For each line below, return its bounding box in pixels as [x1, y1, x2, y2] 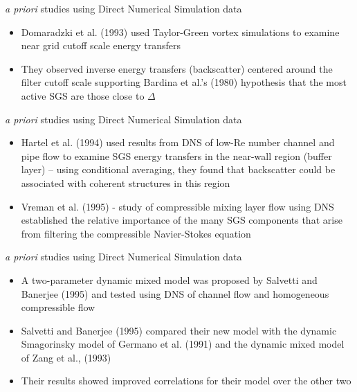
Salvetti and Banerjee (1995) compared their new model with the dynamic [21, 323, 337, 337]
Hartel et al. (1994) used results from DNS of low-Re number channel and [21, 135, 335, 150]
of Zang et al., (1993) [21, 350, 111, 364]
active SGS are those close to [21, 88, 145, 103]
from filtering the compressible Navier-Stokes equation [21, 226, 251, 240]
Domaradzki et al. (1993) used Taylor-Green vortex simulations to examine [21, 24, 340, 39]
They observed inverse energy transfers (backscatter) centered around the [21, 61, 333, 75]
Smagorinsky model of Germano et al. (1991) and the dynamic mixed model [21, 337, 345, 351]
